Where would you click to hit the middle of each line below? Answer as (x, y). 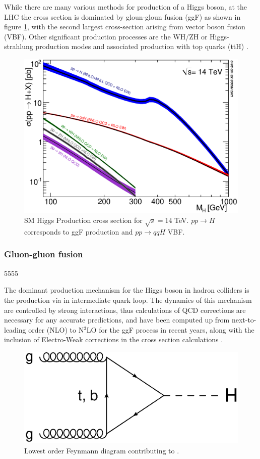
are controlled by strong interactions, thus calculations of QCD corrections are (125, 310)
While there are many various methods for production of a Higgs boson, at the (125, 7)
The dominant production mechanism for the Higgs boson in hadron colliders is (127, 290)
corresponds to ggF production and (79, 231)
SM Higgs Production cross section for (83, 220)
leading (15, 329)
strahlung (19, 46)
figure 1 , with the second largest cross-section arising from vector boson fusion (125, 27)
